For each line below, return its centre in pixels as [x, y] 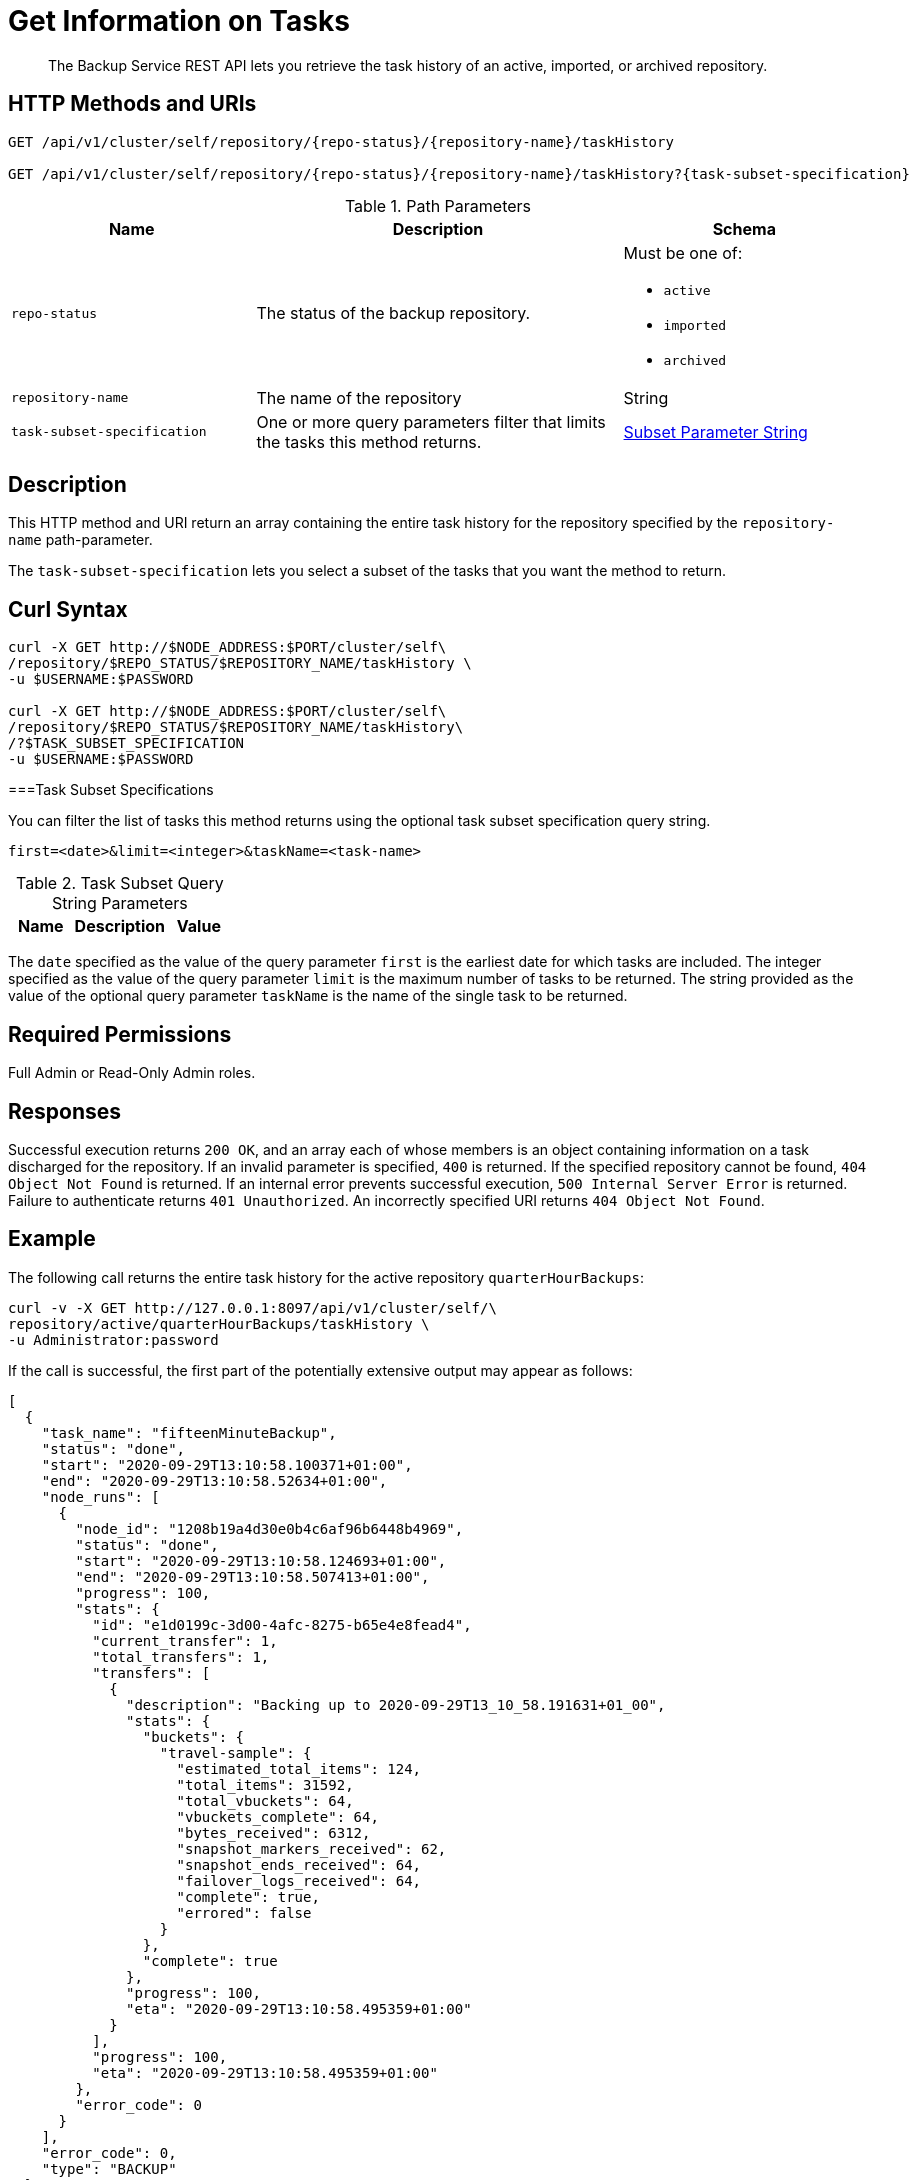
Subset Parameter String [715, 431]
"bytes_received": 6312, [273, 1832]
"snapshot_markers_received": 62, [311, 1848]
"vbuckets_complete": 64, [277, 1816]
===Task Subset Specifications [111, 790]
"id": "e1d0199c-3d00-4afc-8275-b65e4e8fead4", [282, 1624]
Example [52, 1239]
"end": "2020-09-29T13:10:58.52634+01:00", [214, 1480]
